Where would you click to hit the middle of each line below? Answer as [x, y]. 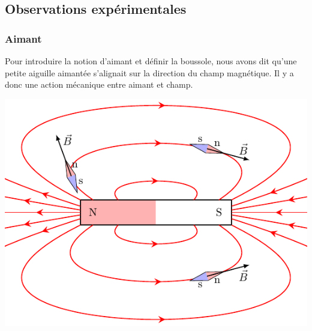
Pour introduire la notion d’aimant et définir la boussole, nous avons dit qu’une [151, 61]
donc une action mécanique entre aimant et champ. [99, 84]
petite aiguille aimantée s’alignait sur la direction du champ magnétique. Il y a [149, 72]
